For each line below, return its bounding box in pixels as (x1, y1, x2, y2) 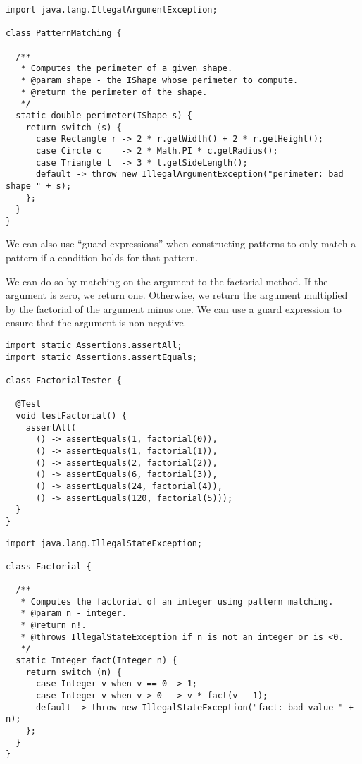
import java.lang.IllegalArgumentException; (6, 5, 218, 15)
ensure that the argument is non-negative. (6, 315, 187, 330)
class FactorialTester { (6, 376, 122, 386)
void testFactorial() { (15, 410, 127, 421)
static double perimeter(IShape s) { (15, 110, 192, 121)
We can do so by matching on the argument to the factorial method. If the (6, 273, 328, 288)
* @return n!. (20, 620, 87, 631)
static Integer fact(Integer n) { (15, 655, 177, 666)
